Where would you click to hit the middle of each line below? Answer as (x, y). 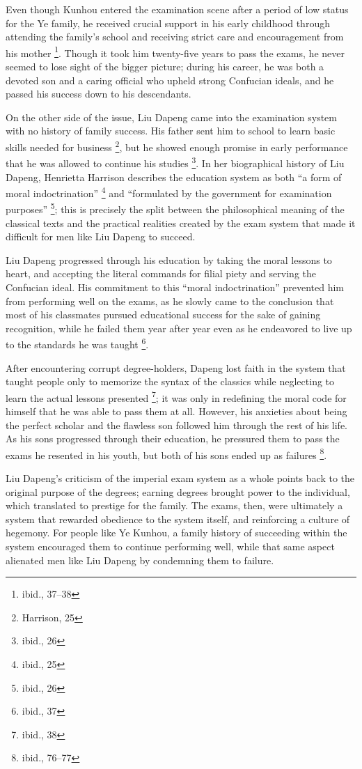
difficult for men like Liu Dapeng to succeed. (101, 236)
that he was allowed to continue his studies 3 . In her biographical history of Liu (175, 162)
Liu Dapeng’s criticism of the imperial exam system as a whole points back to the (180, 478)
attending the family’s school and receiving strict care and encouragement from (175, 37)
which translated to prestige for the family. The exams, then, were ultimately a (174, 505)
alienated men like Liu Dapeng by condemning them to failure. (140, 560)
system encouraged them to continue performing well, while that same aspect (170, 546)
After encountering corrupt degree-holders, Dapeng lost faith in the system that (176, 367)
